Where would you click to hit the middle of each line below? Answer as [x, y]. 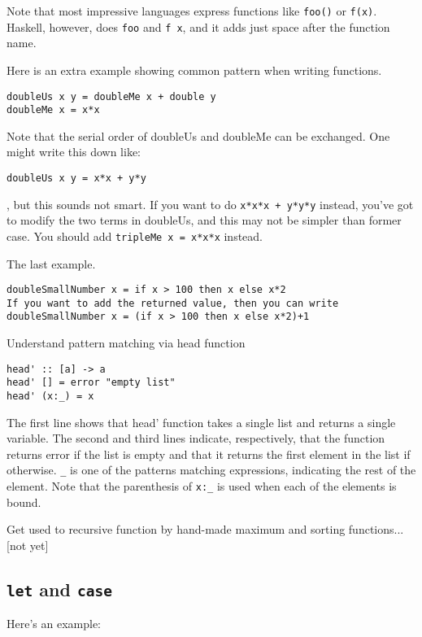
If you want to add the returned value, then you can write [173, 303]
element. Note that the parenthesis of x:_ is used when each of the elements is [202, 486]
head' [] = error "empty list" [91, 383]
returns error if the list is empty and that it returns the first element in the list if [209, 454]
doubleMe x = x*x [53, 110]
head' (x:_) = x [50, 397]
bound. [24, 502]
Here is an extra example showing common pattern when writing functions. [194, 70]
